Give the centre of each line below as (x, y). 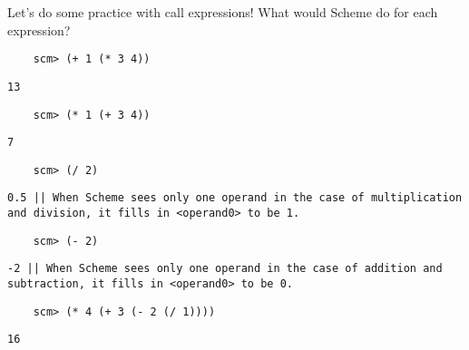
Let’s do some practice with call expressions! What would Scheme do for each (223, 12)
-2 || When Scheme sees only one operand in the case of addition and (225, 269)
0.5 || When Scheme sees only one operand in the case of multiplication (235, 198)
